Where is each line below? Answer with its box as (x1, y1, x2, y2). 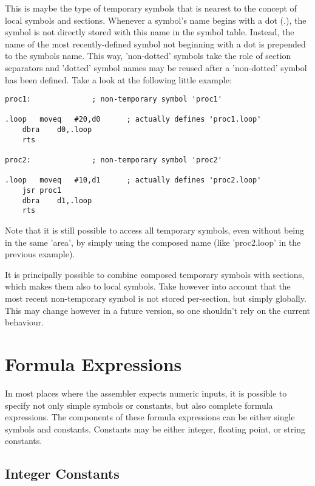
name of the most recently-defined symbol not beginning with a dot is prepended (5, 37, 306, 50)
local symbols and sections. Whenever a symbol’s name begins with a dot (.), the (5, 13, 307, 26)
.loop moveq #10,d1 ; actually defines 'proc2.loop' (5, 176, 262, 185)
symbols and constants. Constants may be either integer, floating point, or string (5, 422, 305, 435)
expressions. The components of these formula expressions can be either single (5, 411, 295, 423)
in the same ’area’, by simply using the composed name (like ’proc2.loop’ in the (5, 235, 301, 248)
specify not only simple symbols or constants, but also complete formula (5, 398, 273, 411)
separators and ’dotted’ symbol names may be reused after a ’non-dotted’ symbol (5, 61, 307, 74)
